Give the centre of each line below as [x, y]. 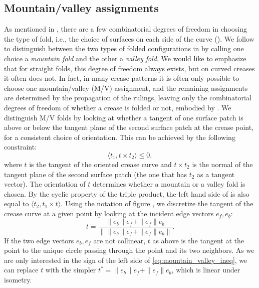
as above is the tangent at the [198, 240]
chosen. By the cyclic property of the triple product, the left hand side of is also [127, 193]
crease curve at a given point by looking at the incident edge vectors [109, 213]
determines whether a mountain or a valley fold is [169, 184]
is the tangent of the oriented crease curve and [100, 164]
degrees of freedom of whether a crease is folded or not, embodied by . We [118, 107]
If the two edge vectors [39, 240]
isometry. [18, 279]
